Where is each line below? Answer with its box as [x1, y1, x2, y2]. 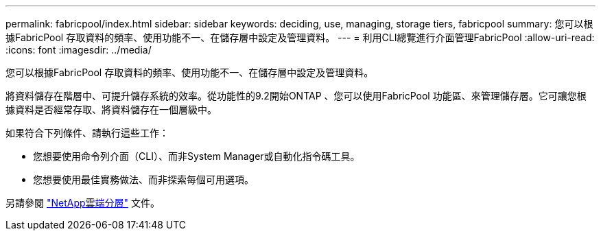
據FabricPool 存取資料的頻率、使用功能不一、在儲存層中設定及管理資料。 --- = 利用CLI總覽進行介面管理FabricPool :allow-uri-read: [5, 32, 595, 43]
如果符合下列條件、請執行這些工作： [5, 127, 169, 139]
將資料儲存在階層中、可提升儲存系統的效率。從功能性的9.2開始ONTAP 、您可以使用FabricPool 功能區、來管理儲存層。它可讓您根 [5, 90, 587, 102]
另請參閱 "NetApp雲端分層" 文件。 [5, 197, 161, 209]
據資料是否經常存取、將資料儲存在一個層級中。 [5, 104, 217, 115]
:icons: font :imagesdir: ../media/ [5, 44, 152, 56]
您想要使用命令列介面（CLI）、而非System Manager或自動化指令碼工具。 [33, 150, 360, 162]
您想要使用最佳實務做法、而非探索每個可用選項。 [33, 174, 254, 185]
